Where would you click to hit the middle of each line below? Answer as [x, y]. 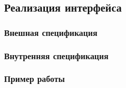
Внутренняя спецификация [56, 55]
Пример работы [35, 79]
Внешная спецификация [51, 32]
